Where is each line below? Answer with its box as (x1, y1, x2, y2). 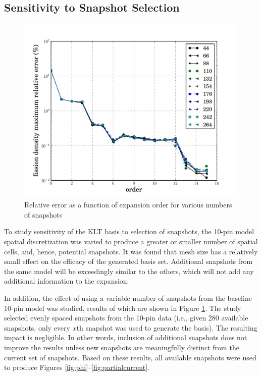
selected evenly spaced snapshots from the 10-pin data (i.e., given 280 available (4, 312, 248, 323)
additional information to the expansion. (4, 276, 129, 286)
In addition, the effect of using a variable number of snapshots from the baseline (4, 293, 252, 303)
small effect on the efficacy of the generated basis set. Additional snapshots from (4, 256, 253, 266)
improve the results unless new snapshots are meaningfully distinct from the (4, 342, 239, 353)
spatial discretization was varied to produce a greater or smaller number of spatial (4, 236, 258, 247)
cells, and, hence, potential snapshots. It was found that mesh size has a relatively (4, 246, 258, 256)
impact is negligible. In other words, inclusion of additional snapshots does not (4, 332, 247, 343)
